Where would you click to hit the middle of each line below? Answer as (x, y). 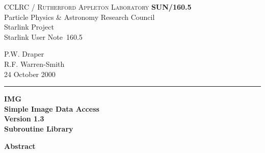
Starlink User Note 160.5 (43, 36)
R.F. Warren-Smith (34, 63)
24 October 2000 (30, 74)
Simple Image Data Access (52, 108)
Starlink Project (29, 27)
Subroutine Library (39, 128)
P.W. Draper (24, 54)
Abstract (20, 146)
